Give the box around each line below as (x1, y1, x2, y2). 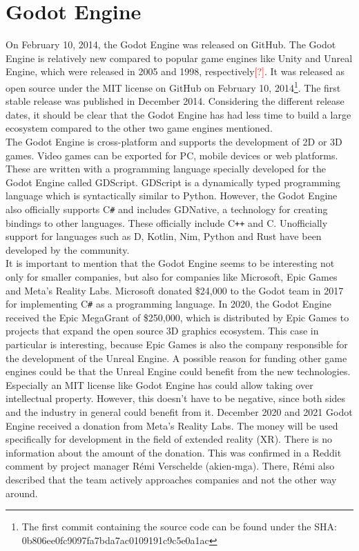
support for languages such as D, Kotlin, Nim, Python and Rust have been (6, 229, 322, 243)
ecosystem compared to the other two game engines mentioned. (6, 121, 273, 135)
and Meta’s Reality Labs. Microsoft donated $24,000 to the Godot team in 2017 (6, 283, 344, 297)
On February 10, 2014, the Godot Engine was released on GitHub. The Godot (6, 37, 336, 52)
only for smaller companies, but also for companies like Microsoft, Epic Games (6, 270, 338, 283)
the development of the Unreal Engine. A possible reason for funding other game (6, 350, 347, 365)
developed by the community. (6, 242, 130, 257)
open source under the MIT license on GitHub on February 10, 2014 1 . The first (6, 78, 341, 94)
